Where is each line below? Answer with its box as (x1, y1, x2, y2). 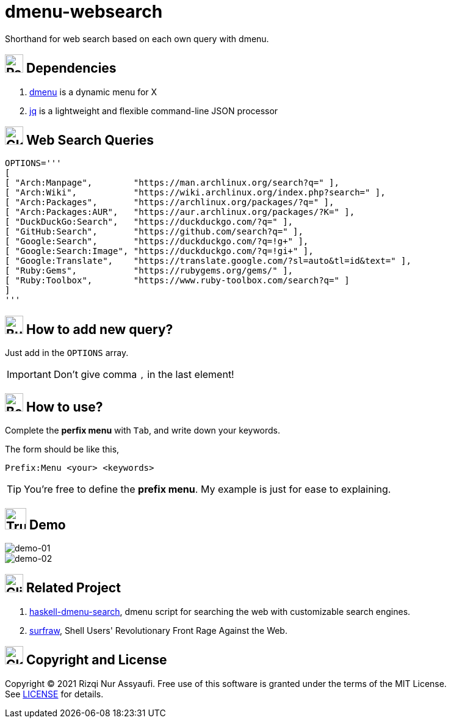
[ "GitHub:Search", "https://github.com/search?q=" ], (5, 227, 303, 237)
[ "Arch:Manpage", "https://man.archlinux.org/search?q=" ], (5, 178, 339, 188)
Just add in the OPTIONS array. (5, 347, 129, 358)
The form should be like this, (5, 444, 120, 455)
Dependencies (26, 60, 117, 76)
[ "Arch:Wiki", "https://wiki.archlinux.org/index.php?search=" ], (5, 187, 386, 198)
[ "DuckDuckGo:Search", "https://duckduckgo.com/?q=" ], (5, 217, 294, 227)
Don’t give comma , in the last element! (53, 368, 234, 381)
